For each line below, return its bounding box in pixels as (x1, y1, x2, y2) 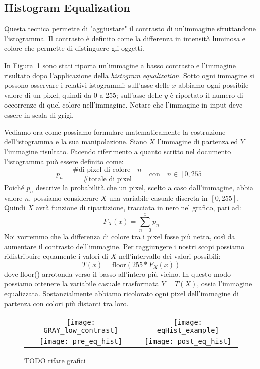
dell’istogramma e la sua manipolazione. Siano (4, 136, 147, 147)
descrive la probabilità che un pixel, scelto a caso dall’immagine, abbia (35, 182, 254, 192)
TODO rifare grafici (24, 355, 86, 366)
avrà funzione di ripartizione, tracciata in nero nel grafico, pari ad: (35, 202, 241, 213)
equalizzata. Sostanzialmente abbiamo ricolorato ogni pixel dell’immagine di (4, 288, 239, 299)
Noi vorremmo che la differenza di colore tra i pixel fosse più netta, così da (4, 231, 235, 242)
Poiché (4, 182, 24, 192)
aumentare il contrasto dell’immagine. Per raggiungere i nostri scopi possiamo (4, 241, 245, 251)
